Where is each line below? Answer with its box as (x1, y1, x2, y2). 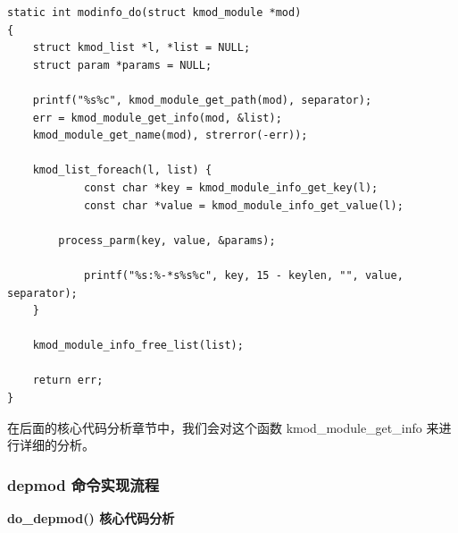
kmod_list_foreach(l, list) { (32, 164, 212, 177)
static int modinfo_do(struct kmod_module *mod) (7, 6, 302, 19)
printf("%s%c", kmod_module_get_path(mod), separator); (32, 93, 372, 106)
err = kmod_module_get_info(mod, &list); (32, 111, 282, 124)
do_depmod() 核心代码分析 (7, 509, 175, 528)
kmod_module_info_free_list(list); (32, 339, 244, 352)
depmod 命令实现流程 (7, 473, 160, 495)
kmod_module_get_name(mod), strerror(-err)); (32, 129, 308, 142)
